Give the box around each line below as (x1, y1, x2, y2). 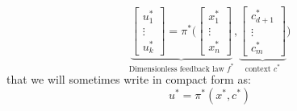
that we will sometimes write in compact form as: (6, 71, 251, 88)
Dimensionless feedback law (128, 64, 224, 73)
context (245, 64, 271, 73)
